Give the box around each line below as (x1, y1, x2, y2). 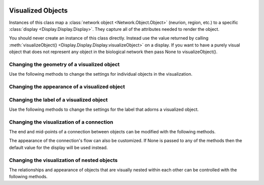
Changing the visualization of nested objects (9, 157, 118, 164)
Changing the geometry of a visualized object (9, 61, 120, 68)
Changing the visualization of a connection (9, 119, 113, 125)
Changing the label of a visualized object (9, 96, 108, 103)
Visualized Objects (9, 6, 68, 15)
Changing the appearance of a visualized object (9, 83, 125, 90)
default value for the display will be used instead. (9, 144, 108, 150)
